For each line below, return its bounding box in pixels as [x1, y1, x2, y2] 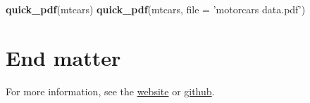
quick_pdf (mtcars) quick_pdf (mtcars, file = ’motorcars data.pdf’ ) [6, 2, 306, 16]
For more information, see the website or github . [6, 83, 215, 98]
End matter [6, 43, 121, 71]
